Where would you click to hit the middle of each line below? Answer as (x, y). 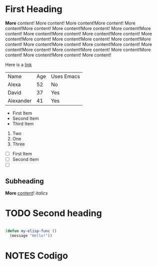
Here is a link (18, 64)
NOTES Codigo (37, 255)
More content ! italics (26, 193)
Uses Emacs (65, 76)
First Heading (34, 9)
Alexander (20, 100)
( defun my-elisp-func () (31, 231)
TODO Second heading (54, 213)
